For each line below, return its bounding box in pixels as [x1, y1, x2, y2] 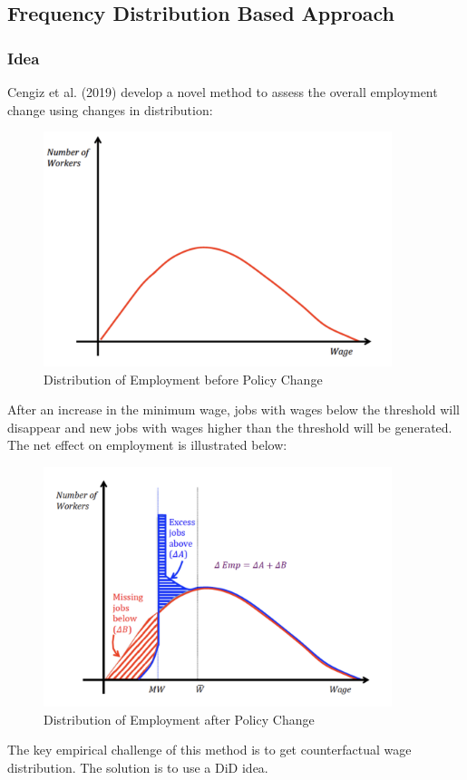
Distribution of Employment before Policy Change [44, 369, 323, 388]
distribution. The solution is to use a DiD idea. [7, 757, 268, 776]
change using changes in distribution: [7, 100, 213, 119]
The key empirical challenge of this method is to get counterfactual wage [7, 740, 412, 759]
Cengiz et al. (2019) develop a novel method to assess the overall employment [7, 83, 438, 101]
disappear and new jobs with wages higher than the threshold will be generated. [7, 417, 452, 436]
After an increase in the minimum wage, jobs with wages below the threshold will [7, 400, 460, 419]
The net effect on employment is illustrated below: [7, 435, 287, 454]
